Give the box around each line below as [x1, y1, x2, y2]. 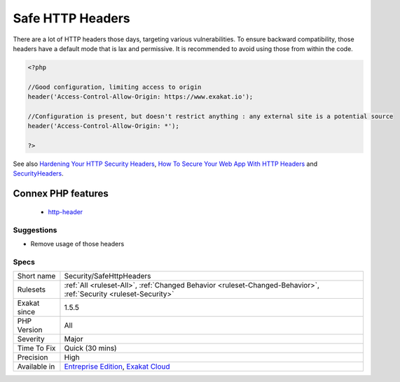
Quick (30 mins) [64, 344, 117, 353]
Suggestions [13, 225, 57, 234]
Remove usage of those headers [30, 239, 125, 248]
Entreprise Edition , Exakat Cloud [64, 362, 171, 372]
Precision [17, 353, 48, 362]
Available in [17, 362, 55, 372]
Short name [17, 271, 56, 281]
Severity [17, 334, 45, 344]
